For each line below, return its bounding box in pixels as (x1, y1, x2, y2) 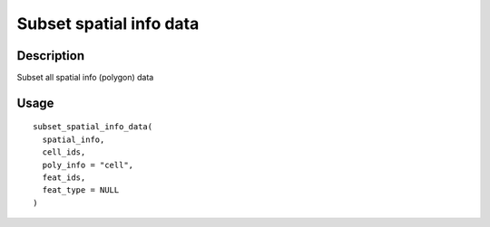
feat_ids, (42, 173, 86, 183)
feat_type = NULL (42, 185, 120, 195)
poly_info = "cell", (42, 159, 134, 170)
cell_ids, (42, 147, 86, 157)
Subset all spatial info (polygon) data (16, 72, 154, 83)
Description (16, 48, 85, 63)
